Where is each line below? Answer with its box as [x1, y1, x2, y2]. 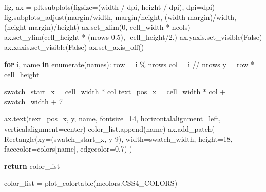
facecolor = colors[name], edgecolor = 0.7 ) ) [4, 143, 132, 154]
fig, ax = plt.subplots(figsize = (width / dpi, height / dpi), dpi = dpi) [4, 2, 215, 12]
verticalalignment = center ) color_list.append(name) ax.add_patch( [4, 123, 215, 134]
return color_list [4, 160, 60, 171]
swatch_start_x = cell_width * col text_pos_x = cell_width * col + [4, 86, 226, 97]
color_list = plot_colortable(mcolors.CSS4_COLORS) [4, 178, 178, 188]
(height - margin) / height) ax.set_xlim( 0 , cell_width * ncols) [4, 22, 191, 32]
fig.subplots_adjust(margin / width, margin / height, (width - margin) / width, [4, 11, 237, 22]
